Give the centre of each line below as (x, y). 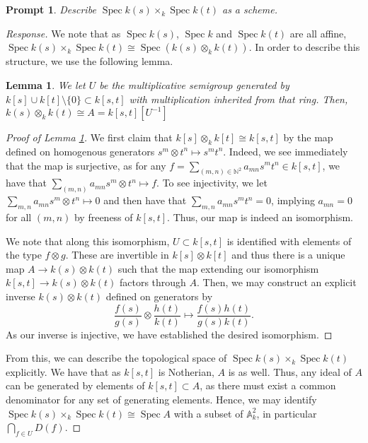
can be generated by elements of (75, 385)
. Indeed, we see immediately (286, 151)
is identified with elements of (289, 241)
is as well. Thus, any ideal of (290, 371)
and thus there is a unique (288, 255)
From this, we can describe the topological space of (116, 358)
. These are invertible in (117, 255)
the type (24, 255)
